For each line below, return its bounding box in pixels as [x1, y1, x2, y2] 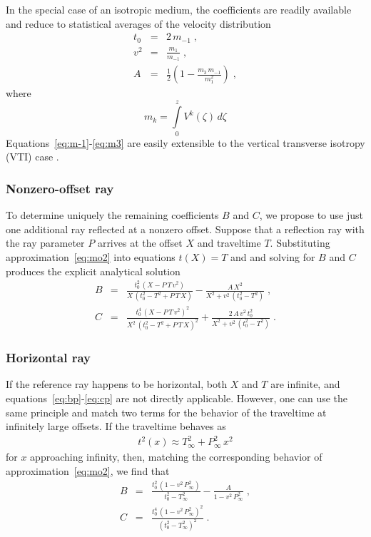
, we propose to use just [259, 208, 363, 223]
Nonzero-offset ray [6, 179, 114, 197]
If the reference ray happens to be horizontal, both [6, 377, 228, 392]
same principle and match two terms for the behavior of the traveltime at [6, 404, 327, 419]
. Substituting [270, 235, 330, 250]
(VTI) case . [6, 149, 59, 164]
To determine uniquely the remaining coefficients [6, 208, 219, 223]
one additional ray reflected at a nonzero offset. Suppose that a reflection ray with [6, 221, 365, 236]
